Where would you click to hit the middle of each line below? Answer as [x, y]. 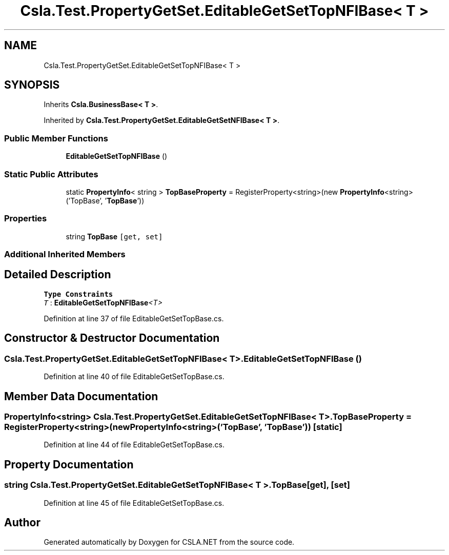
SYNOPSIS [32, 85]
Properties [26, 219]
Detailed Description [58, 275]
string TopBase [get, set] [114, 236]
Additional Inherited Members [65, 254]
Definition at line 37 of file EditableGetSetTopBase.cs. [134, 318]
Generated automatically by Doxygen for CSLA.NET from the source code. [169, 542]
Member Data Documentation [81, 396]
